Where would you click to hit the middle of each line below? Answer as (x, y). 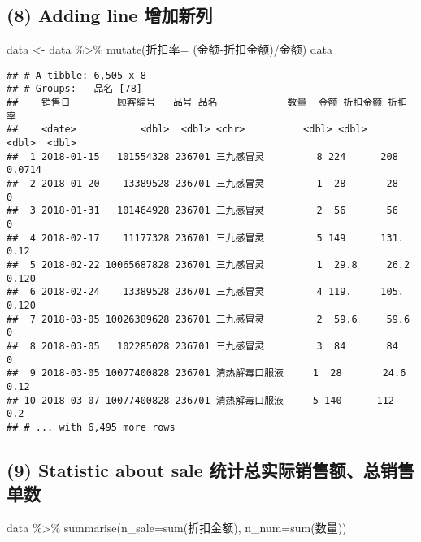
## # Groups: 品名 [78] (74, 89)
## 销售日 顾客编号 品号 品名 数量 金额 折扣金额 (195, 103)
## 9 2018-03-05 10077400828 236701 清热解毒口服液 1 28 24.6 (206, 373)
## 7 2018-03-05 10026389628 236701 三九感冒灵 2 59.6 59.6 (208, 319)
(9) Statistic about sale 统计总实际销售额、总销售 (210, 469)
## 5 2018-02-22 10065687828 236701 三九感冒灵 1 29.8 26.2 (208, 264)
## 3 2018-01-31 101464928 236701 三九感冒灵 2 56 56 (202, 211)
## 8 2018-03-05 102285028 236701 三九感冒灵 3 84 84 (202, 346)
